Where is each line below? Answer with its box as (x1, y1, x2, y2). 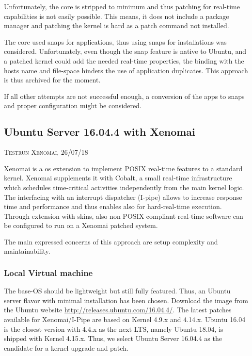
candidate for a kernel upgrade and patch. (4, 342, 128, 353)
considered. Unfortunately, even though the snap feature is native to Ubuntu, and (4, 46, 247, 56)
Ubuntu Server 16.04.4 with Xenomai (4, 124, 195, 139)
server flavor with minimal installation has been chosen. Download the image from (4, 295, 248, 305)
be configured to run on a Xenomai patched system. (4, 220, 158, 230)
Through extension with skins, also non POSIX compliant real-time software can (4, 210, 243, 221)
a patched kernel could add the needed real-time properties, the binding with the (4, 55, 244, 65)
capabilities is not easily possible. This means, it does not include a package (4, 11, 229, 21)
